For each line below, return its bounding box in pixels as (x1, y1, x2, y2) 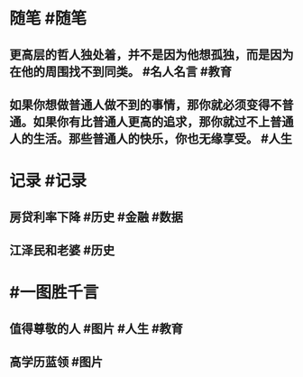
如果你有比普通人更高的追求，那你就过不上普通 (32, 114, 294, 129)
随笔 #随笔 (9, 8, 87, 29)
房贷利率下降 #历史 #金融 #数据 (9, 209, 183, 225)
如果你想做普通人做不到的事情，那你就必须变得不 (9, 97, 282, 113)
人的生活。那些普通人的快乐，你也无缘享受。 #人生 (9, 131, 293, 146)
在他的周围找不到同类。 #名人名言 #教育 (9, 64, 233, 79)
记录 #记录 (9, 170, 87, 191)
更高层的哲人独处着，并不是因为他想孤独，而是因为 (9, 47, 294, 62)
